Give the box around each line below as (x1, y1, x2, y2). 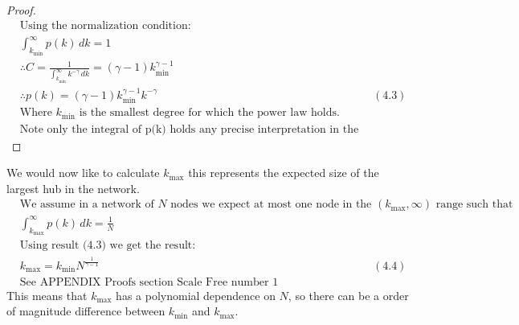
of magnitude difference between (6, 302, 166, 319)
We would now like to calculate (6, 164, 160, 181)
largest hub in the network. (6, 179, 140, 196)
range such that (435, 199, 513, 211)
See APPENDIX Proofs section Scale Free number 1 (19, 276, 279, 288)
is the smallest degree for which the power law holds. (79, 107, 340, 119)
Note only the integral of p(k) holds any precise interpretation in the (19, 123, 359, 135)
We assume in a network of (19, 199, 154, 211)
